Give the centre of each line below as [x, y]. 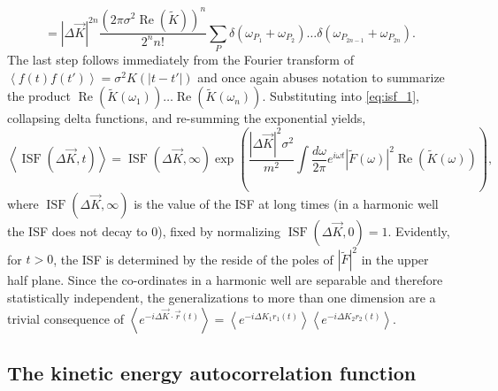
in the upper [395, 259]
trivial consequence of [65, 318]
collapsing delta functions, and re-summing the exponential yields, [187, 118]
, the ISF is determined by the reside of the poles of [193, 259]
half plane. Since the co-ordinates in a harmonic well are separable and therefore [225, 280]
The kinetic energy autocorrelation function [212, 373]
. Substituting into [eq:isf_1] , [341, 96]
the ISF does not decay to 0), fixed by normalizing [144, 230]
